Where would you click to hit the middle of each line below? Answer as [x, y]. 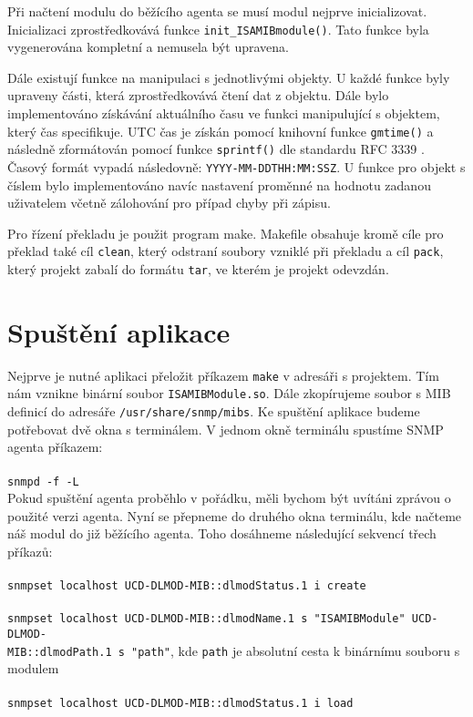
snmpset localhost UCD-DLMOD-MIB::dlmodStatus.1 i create [187, 586]
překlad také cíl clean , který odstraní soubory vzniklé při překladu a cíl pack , [226, 251]
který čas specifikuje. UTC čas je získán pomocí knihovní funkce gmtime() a [221, 131]
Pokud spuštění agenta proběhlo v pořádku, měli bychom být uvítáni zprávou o [229, 498]
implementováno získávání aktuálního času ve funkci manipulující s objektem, [224, 113]
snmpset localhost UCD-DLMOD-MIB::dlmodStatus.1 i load [180, 703]
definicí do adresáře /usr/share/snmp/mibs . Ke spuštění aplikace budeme [214, 411]
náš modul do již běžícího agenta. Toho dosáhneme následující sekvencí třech [222, 533]
